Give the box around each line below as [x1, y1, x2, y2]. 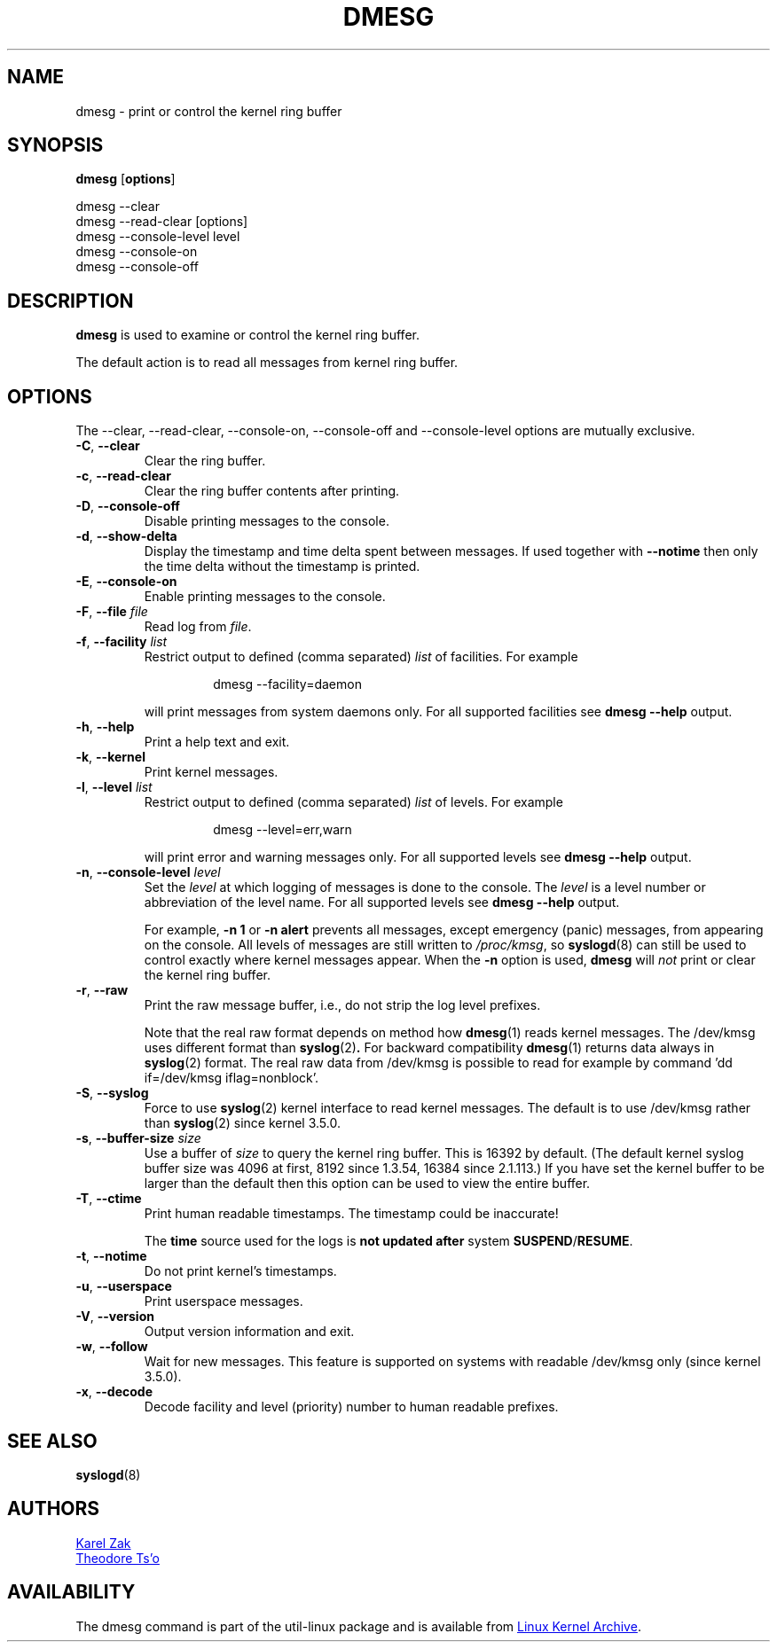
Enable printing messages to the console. [144, 589, 386, 605]
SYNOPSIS [7, 134, 104, 157]
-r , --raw [75, 982, 129, 998]
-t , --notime [75, 1248, 147, 1264]
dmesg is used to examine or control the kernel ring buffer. [75, 327, 420, 343]
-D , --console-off [75, 498, 180, 514]
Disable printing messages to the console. [144, 513, 389, 529]
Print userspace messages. [144, 1293, 303, 1309]
